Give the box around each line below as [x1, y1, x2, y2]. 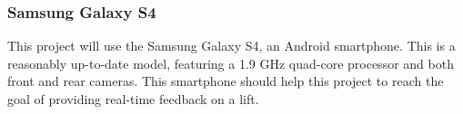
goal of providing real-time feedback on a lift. [7, 90, 259, 108]
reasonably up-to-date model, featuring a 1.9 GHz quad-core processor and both [7, 53, 454, 72]
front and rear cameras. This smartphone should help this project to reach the [7, 71, 444, 90]
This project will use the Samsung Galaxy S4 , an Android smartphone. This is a [7, 36, 456, 55]
